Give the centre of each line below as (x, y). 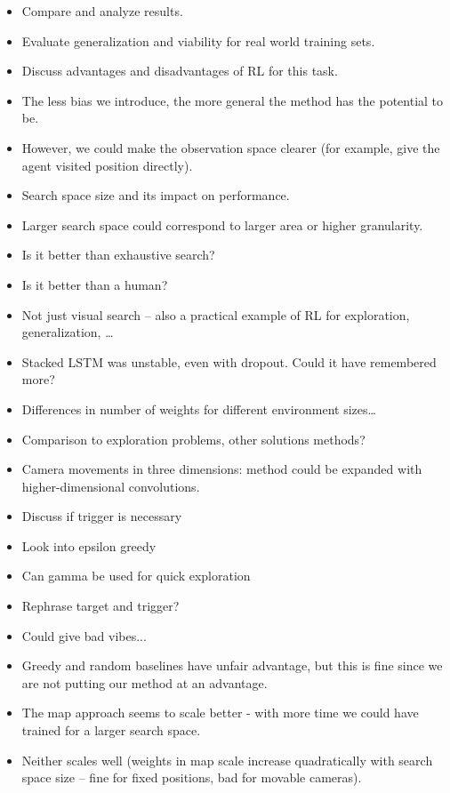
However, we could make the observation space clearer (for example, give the (231, 147)
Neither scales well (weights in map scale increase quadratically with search (227, 760)
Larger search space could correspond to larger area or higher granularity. (222, 224)
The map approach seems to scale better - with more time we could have (220, 713)
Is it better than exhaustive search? (118, 255)
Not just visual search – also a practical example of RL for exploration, (216, 314)
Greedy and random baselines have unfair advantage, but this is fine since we (232, 665)
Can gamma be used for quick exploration (136, 576)
